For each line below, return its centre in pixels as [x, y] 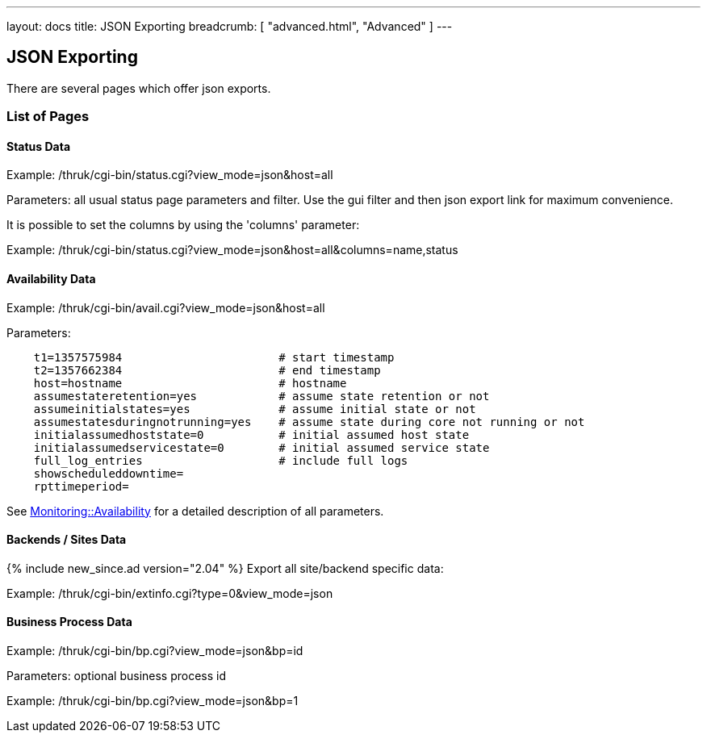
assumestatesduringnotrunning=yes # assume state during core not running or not [309, 422]
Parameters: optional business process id [117, 676]
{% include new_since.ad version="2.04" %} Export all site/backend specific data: [225, 568]
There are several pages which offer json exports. [139, 88]
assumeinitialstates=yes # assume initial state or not [255, 409]
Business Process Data [69, 622]
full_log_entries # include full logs [221, 460]
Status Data [39, 146]
